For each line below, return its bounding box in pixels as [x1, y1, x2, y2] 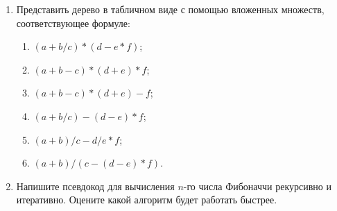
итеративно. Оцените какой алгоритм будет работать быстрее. [16, 192, 277, 207]
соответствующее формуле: [16, 15, 130, 30]
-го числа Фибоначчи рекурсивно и [183, 178, 331, 193]
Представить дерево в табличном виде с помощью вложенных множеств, [16, 2, 325, 16]
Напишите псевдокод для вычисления [16, 178, 175, 193]
